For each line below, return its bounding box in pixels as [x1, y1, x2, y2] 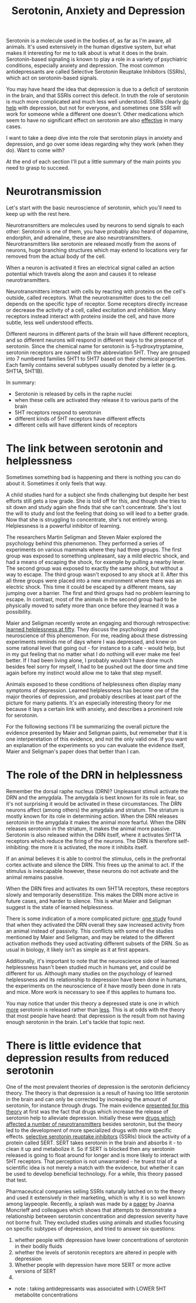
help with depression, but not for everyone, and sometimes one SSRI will [6, 104, 181, 112]
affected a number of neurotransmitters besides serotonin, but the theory [6, 1120, 183, 1127]
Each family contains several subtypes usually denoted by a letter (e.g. [6, 362, 177, 369]
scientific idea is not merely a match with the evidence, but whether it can [6, 1164, 184, 1171]
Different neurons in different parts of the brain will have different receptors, [6, 331, 189, 338]
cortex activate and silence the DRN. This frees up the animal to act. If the [6, 861, 184, 868]
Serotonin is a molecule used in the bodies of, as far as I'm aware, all [6, 37, 171, 44]
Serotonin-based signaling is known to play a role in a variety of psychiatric [6, 56, 188, 63]
